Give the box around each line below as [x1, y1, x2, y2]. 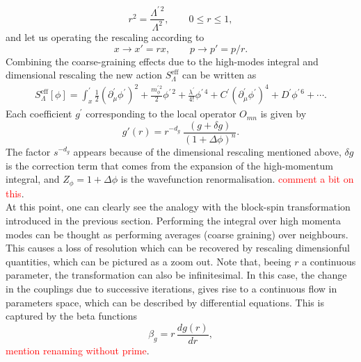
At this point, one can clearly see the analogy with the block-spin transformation [6, 199, 351, 214]
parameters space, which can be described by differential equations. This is [6, 295, 324, 309]
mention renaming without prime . [6, 343, 150, 357]
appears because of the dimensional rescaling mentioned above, [73, 145, 342, 159]
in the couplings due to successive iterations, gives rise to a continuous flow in [6, 281, 337, 296]
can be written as [182, 67, 257, 82]
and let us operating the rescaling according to [6, 29, 204, 44]
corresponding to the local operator [86, 106, 236, 121]
